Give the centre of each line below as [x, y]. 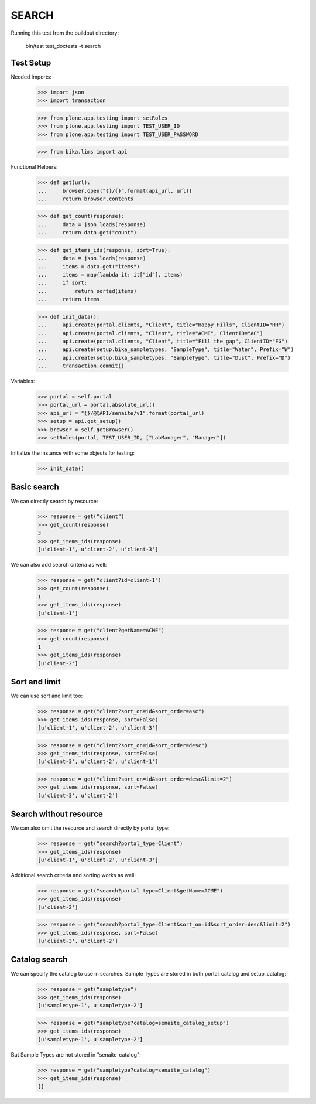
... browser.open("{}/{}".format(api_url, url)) [115, 191]
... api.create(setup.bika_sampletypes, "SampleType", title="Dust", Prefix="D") [164, 358]
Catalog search [39, 960]
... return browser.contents [86, 199]
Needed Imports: [31, 77]
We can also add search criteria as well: [59, 565]
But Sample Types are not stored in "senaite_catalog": [76, 1054]
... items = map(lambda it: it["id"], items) [110, 275]
